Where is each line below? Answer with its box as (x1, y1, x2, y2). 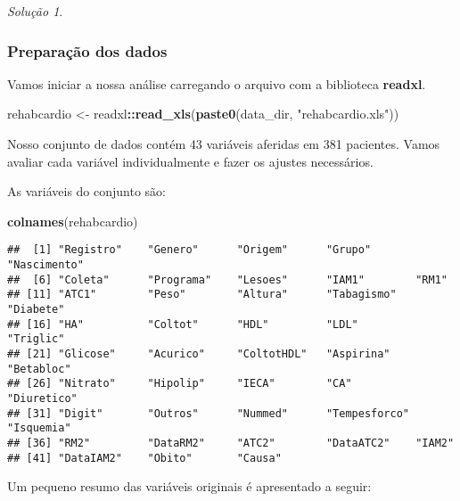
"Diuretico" (7, 391, 78, 405)
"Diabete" (7, 303, 65, 316)
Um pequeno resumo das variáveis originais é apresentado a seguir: (7, 477, 372, 496)
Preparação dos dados (7, 39, 168, 62)
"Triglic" (7, 333, 65, 346)
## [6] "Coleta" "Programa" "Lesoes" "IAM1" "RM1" (7, 273, 448, 286)
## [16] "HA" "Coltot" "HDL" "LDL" (7, 317, 358, 331)
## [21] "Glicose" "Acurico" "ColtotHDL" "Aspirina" (7, 347, 390, 360)
